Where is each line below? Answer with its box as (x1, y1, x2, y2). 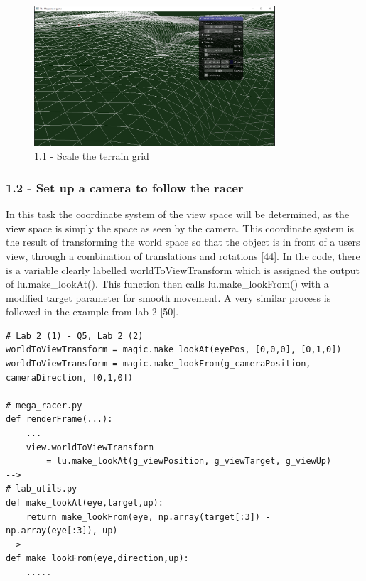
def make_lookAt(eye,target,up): (6, 498, 163, 509)
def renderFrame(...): (6, 414, 113, 425)
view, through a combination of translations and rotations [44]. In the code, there (6, 248, 360, 263)
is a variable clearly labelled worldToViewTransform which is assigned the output (6, 262, 360, 277)
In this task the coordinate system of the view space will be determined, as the (6, 207, 350, 222)
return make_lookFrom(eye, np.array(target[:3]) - (26, 511, 271, 522)
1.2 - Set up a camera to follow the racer (6, 178, 244, 196)
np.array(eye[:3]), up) (6, 526, 118, 536)
